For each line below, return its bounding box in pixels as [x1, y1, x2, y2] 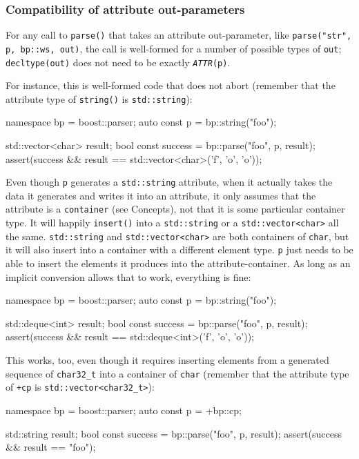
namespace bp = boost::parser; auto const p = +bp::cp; [6, 402, 242, 417]
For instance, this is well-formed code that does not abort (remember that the [6, 78, 336, 92]
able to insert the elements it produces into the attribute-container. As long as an [6, 256, 351, 271]
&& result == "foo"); [6, 440, 96, 454]
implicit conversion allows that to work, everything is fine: [6, 269, 251, 284]
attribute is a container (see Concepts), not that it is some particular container [6, 202, 345, 216]
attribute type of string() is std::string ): [6, 91, 193, 106]
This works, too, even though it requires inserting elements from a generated [6, 353, 329, 367]
